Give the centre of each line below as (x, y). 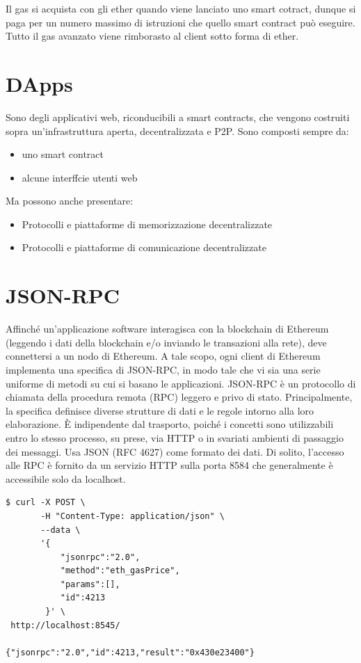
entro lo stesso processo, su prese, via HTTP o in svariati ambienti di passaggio (175, 437)
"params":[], (90, 584)
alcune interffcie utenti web (80, 177)
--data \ (61, 530)
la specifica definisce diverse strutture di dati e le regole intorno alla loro (160, 410)
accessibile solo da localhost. (66, 478)
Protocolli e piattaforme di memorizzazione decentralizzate (147, 224)
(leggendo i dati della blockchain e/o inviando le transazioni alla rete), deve (166, 342)
